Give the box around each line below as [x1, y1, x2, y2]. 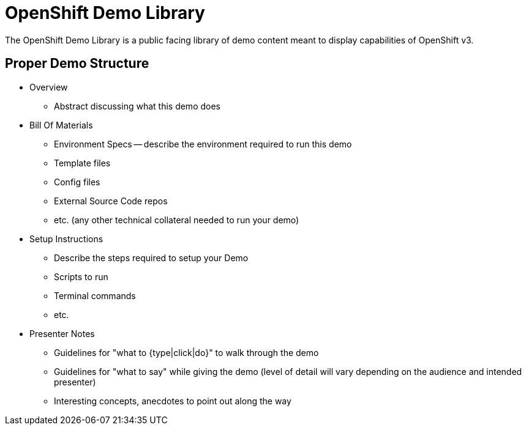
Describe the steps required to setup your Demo [54, 252, 249, 263]
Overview [29, 81, 68, 92]
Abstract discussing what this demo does [54, 100, 220, 111]
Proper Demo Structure [5, 56, 149, 72]
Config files [54, 176, 100, 187]
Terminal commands [54, 290, 136, 301]
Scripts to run [54, 271, 108, 282]
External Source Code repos [54, 195, 168, 206]
